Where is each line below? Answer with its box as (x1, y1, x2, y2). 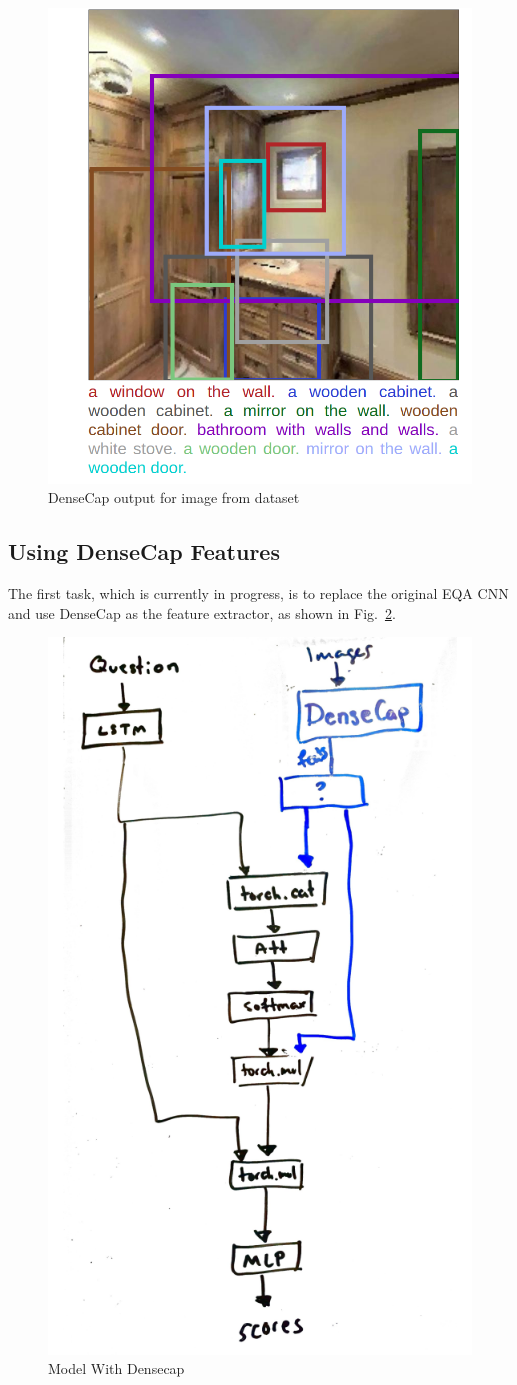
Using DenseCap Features (8, 536, 280, 567)
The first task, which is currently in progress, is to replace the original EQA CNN (8, 583, 509, 604)
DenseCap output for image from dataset (48, 487, 300, 508)
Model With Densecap (48, 1358, 185, 1379)
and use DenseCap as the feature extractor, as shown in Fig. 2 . (8, 602, 396, 623)
